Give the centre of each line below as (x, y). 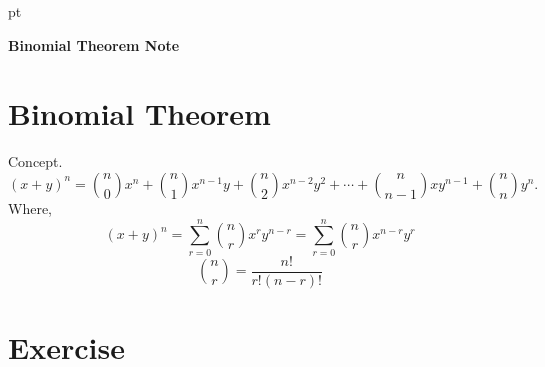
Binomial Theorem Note (94, 44)
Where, (30, 207)
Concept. (35, 161)
